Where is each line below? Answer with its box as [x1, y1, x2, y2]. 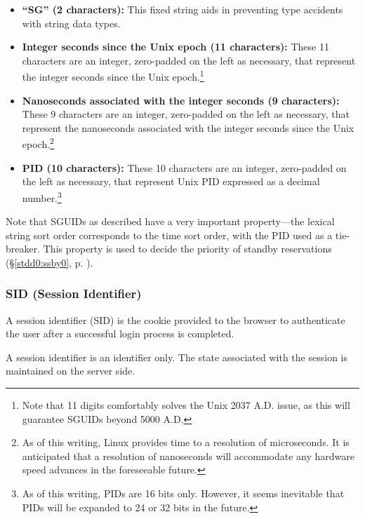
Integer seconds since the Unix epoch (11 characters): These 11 [22, 39, 329, 54]
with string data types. [22, 15, 121, 30]
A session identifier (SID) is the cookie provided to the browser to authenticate [6, 312, 345, 327]
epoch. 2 [22, 135, 54, 151]
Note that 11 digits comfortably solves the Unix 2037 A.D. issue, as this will [22, 398, 350, 412]
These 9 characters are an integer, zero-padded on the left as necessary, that [22, 107, 350, 121]
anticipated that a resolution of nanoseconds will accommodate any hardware [22, 448, 355, 463]
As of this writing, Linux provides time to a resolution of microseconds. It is [22, 435, 350, 450]
